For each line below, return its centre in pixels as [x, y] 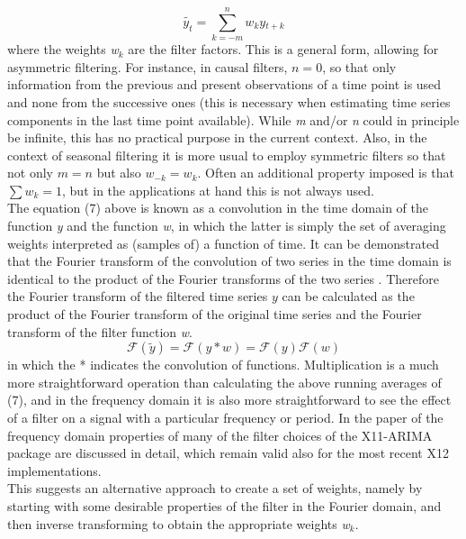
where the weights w [63, 49]
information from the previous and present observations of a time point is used [224, 84]
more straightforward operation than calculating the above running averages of [224, 382]
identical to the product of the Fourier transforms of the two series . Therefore [223, 278]
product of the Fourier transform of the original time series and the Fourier [215, 314]
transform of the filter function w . [100, 331]
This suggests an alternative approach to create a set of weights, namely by [215, 488]
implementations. [54, 470]
